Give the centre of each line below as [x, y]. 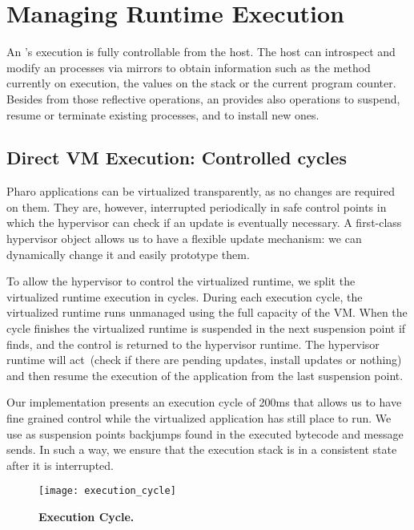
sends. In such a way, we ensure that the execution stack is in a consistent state [202, 449]
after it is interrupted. [60, 465]
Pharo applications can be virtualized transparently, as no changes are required [201, 191]
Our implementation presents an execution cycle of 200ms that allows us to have [204, 402]
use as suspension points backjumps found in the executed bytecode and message [205, 433]
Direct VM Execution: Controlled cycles [177, 158]
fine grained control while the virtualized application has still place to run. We [199, 418]
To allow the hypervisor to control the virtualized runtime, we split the [181, 281]
